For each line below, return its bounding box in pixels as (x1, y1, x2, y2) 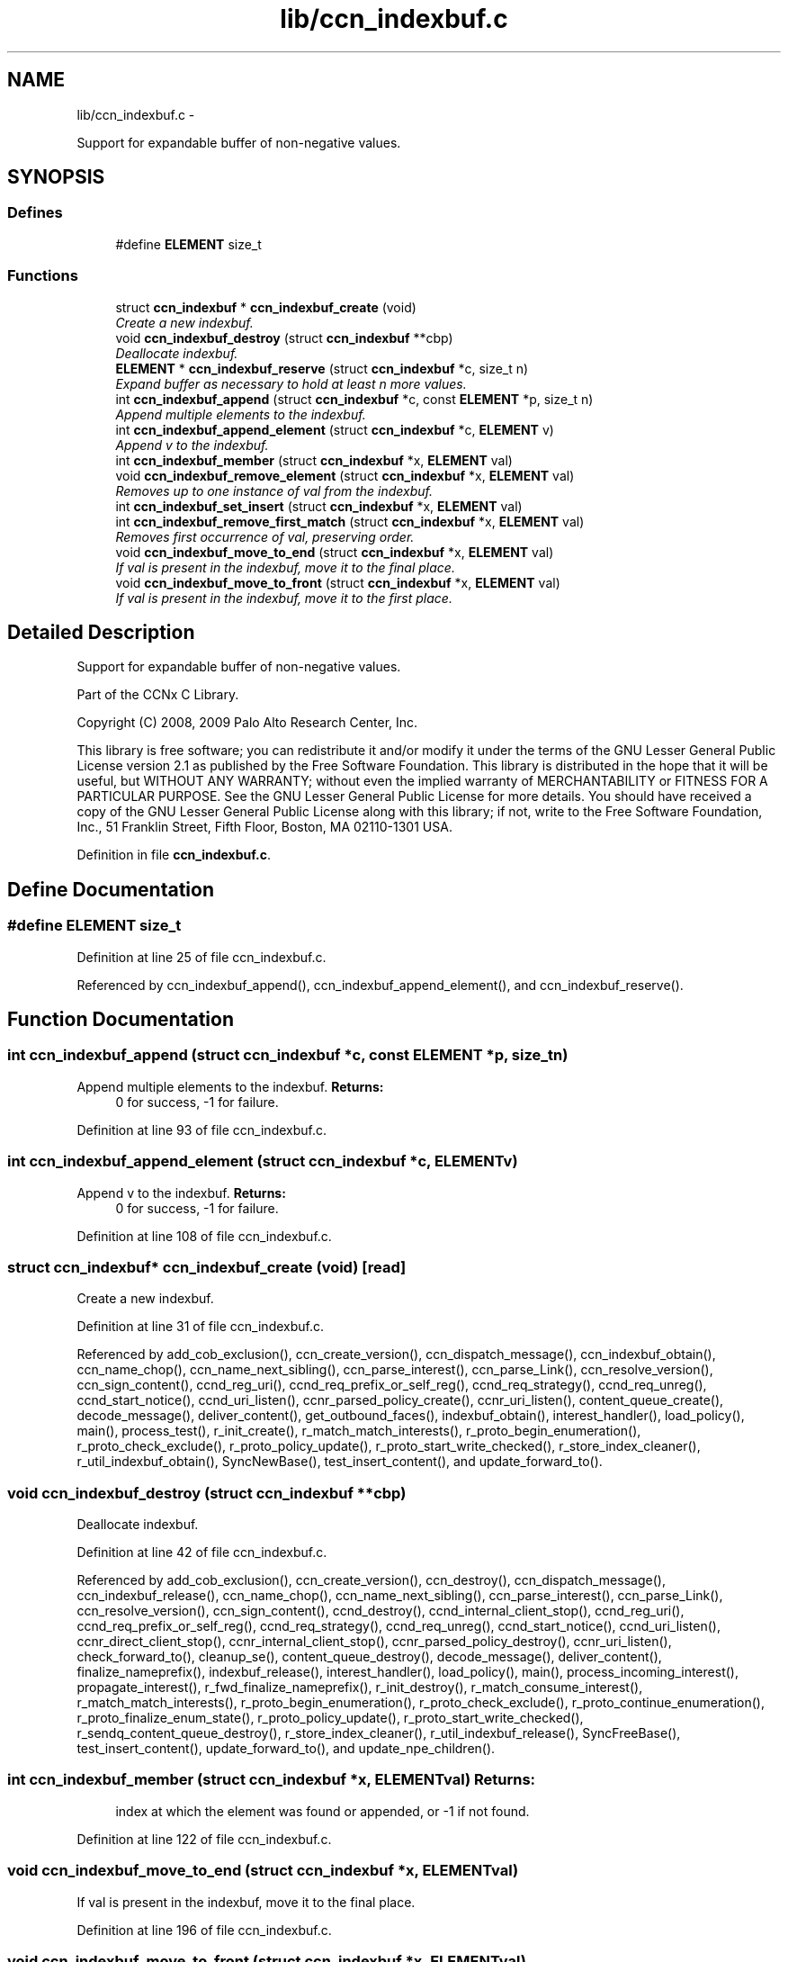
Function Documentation (7, 1008, 234, 1031)
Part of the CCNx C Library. (76, 687, 239, 703)
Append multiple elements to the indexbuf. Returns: (76, 1078, 384, 1094)
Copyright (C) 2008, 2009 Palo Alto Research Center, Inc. (76, 715, 418, 731)
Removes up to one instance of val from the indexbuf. (115, 482, 434, 499)
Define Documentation (7, 877, 214, 901)
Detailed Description (7, 620, 195, 643)
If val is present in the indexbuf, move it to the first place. (115, 589, 452, 606)
